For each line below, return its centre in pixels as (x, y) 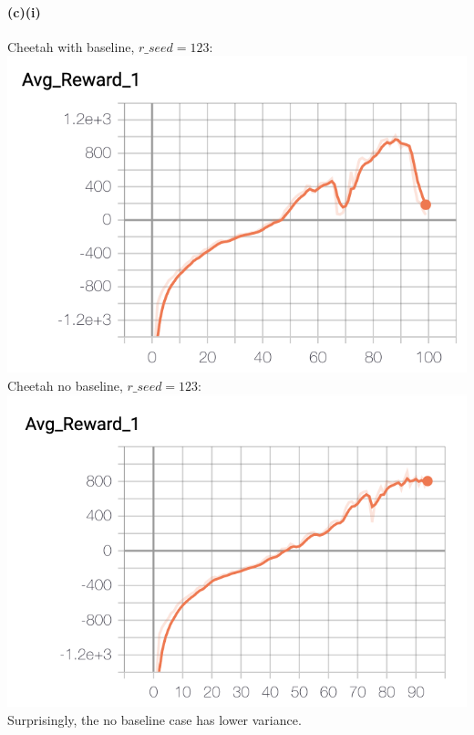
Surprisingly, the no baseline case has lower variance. (155, 719)
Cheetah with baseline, (71, 46)
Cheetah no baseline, (65, 385)
